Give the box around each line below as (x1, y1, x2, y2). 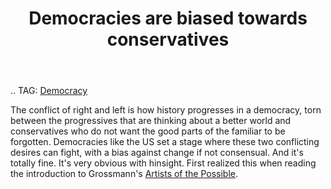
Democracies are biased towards (28, 7, 308, 30)
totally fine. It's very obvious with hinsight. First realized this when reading (10, 157, 317, 169)
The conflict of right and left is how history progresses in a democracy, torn (10, 104, 322, 116)
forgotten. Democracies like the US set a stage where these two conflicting (10, 136, 320, 148)
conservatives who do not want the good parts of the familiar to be (10, 125, 286, 137)
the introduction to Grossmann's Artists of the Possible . (10, 168, 239, 180)
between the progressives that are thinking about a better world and (10, 115, 292, 127)
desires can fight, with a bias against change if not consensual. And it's (10, 147, 304, 159)
